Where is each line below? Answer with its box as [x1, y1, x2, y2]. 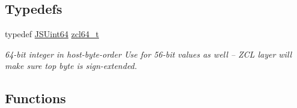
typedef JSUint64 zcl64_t [5, 28, 99, 40]
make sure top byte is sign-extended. [5, 59, 137, 72]
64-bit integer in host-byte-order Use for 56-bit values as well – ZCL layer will [5, 47, 292, 60]
